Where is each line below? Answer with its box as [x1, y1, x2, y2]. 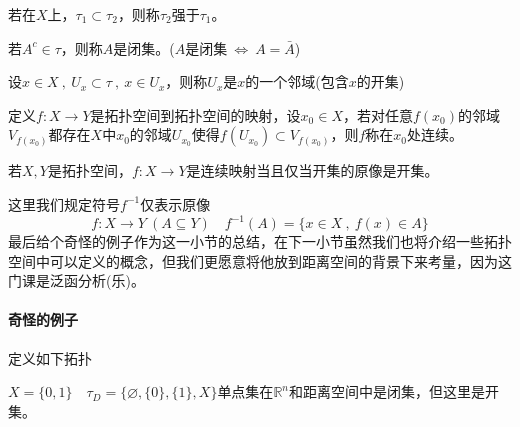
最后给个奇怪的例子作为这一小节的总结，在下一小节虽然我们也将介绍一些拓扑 [8, 231, 512, 252]
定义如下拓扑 [8, 347, 92, 368]
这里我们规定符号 [8, 193, 120, 214]
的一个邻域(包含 [245, 71, 349, 92]
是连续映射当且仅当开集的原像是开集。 [186, 160, 439, 181]
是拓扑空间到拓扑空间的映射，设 [90, 104, 301, 125]
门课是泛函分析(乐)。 [8, 270, 145, 291]
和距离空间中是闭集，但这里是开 [289, 381, 499, 402]
